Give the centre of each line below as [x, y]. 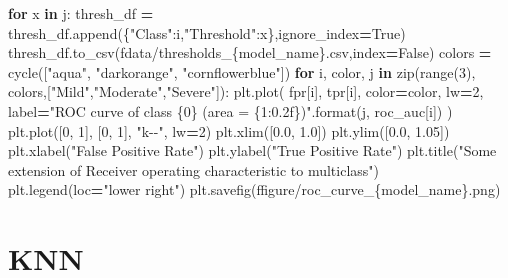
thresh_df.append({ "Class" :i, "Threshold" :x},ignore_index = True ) [207, 32]
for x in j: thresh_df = [81, 13]
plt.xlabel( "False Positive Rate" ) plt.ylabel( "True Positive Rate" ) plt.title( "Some [252, 150]
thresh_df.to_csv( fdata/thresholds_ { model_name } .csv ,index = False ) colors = [250, 52]
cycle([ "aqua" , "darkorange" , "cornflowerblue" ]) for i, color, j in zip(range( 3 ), [242, 71]
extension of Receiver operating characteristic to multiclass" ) [194, 169]
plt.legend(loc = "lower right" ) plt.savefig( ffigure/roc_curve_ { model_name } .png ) [254, 189]
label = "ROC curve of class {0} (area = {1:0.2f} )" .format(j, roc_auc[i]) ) [230, 110]
